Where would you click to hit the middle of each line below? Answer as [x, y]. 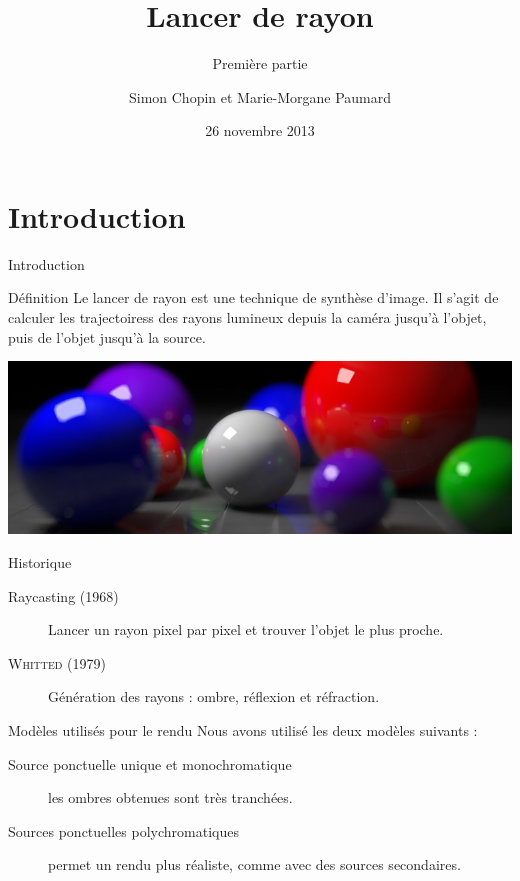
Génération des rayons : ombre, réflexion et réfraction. [214, 696]
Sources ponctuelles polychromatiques [123, 830]
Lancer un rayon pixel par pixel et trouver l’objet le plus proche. [246, 629]
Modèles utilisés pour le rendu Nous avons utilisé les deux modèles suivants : [243, 730]
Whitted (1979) [57, 662]
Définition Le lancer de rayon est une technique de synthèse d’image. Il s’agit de [253, 297]
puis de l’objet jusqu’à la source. [107, 336]
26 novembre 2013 [260, 130]
